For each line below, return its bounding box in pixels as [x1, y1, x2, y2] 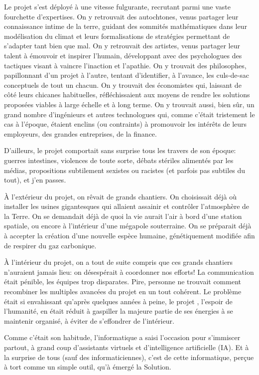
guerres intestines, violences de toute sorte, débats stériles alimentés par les [4, 155, 234, 165]
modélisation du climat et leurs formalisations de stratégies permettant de [4, 30, 230, 41]
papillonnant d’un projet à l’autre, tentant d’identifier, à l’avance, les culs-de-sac [4, 70, 249, 80]
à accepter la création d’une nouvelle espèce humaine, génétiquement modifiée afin [4, 230, 255, 241]
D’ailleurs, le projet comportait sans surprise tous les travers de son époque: [4, 145, 236, 156]
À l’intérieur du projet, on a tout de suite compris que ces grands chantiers [4, 257, 233, 267]
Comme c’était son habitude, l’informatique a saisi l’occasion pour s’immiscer [4, 332, 241, 343]
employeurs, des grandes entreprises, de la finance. [4, 128, 157, 139]
